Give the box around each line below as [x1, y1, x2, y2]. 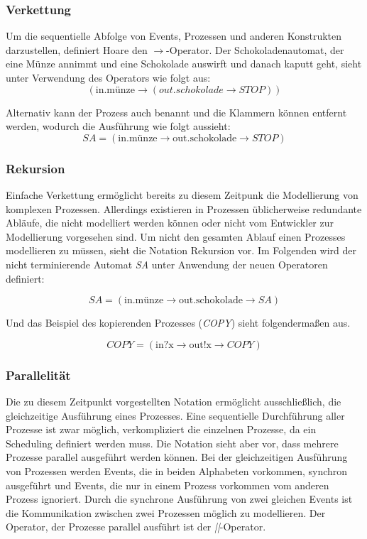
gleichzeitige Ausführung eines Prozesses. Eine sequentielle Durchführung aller [6, 408, 345, 423]
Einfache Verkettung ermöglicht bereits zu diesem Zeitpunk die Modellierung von [6, 187, 358, 202]
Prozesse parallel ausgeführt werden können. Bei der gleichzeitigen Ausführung [6, 450, 348, 464]
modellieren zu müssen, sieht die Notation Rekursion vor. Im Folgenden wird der [6, 243, 357, 258]
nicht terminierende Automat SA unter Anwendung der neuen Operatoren [6, 256, 328, 271]
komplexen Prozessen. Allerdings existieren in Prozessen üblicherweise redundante [6, 201, 362, 216]
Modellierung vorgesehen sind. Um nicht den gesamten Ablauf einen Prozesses [6, 229, 346, 244]
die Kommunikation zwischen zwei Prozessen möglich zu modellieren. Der [6, 505, 326, 520]
